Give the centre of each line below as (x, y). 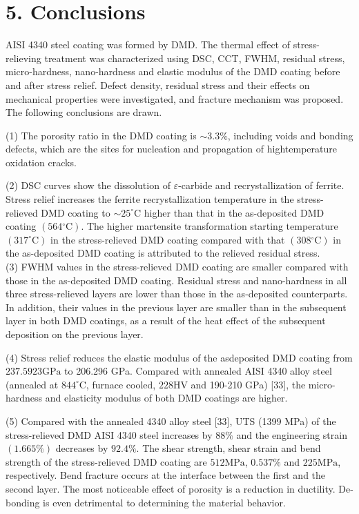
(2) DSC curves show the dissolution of (88, 185)
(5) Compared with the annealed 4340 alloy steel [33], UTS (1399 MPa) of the (171, 421)
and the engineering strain (292, 434)
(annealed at (32, 384)
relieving (23, 58)
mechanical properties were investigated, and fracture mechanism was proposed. (175, 98)
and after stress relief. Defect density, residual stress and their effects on (158, 85)
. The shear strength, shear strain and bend (229, 448)
